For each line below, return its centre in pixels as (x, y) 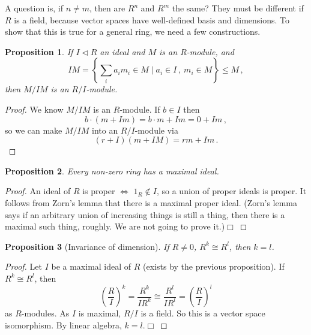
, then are (107, 8)
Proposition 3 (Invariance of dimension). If (87, 246)
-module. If (140, 109)
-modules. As (45, 313)
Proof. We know (34, 109)
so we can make (34, 130)
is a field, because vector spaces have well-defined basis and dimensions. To (152, 19)
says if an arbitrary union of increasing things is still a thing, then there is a (145, 214)
